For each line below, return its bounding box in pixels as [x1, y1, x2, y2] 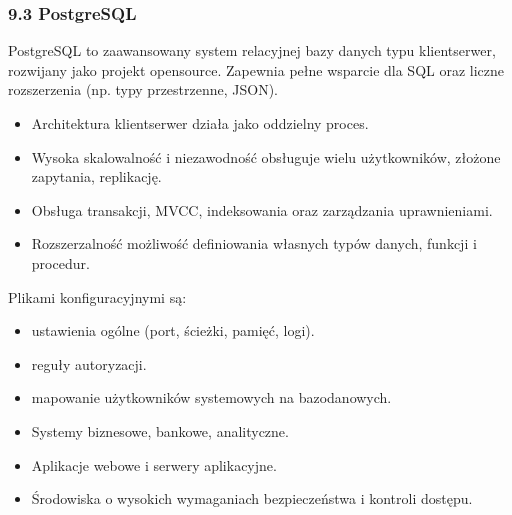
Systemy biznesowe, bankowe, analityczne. [31, 420, 289, 441]
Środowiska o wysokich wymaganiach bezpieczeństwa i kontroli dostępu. [31, 488, 473, 509]
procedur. [31, 252, 90, 273]
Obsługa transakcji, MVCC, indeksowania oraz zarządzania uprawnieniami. [31, 199, 493, 220]
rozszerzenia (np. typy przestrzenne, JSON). [8, 79, 279, 100]
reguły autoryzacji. [31, 353, 147, 374]
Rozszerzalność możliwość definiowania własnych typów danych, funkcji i [31, 233, 477, 254]
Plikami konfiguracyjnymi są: [8, 286, 187, 307]
